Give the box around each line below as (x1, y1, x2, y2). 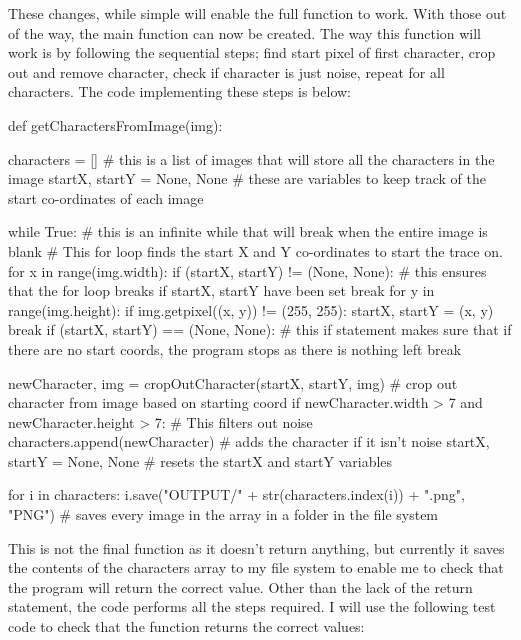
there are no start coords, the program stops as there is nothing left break (8, 338, 462, 359)
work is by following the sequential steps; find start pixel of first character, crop (8, 42, 496, 63)
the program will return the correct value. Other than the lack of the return (8, 576, 473, 597)
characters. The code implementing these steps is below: (8, 81, 352, 102)
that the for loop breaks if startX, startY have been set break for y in (8, 280, 435, 301)
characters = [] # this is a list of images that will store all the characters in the (8, 148, 495, 169)
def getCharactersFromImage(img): (8, 114, 223, 135)
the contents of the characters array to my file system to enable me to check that (8, 557, 504, 578)
